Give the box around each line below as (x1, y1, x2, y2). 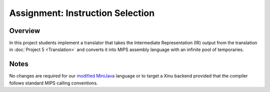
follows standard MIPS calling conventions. (9, 80, 98, 86)
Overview (9, 26, 40, 35)
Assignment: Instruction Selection (9, 7, 155, 18)
